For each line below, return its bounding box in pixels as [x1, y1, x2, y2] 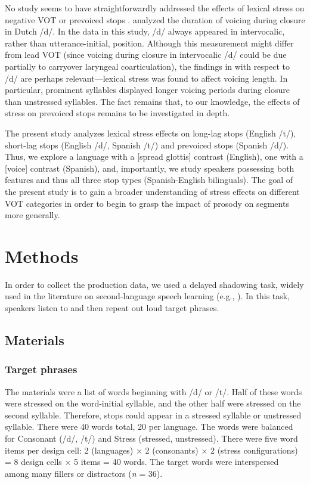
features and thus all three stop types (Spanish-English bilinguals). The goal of [5, 173, 293, 186]
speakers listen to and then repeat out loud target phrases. [5, 302, 219, 314]
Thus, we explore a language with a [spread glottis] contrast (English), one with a [5, 150, 303, 163]
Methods [5, 243, 79, 268]
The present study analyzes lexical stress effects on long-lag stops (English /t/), [5, 126, 296, 139]
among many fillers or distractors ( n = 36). [5, 467, 163, 479]
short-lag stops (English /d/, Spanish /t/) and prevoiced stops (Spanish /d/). [5, 138, 289, 151]
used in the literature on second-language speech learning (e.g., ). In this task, [5, 290, 290, 302]
